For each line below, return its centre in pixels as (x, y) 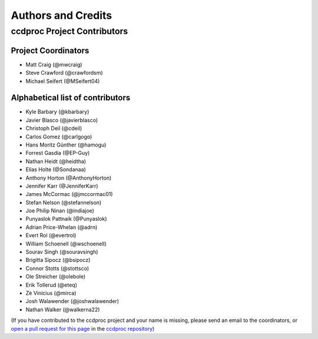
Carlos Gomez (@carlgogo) (59, 137)
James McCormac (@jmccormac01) (69, 194)
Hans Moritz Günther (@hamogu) (66, 145)
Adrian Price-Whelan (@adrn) (62, 227)
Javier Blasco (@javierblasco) (62, 120)
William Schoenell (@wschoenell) (66, 244)
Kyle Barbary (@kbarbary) (57, 112)
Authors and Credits (62, 15)
